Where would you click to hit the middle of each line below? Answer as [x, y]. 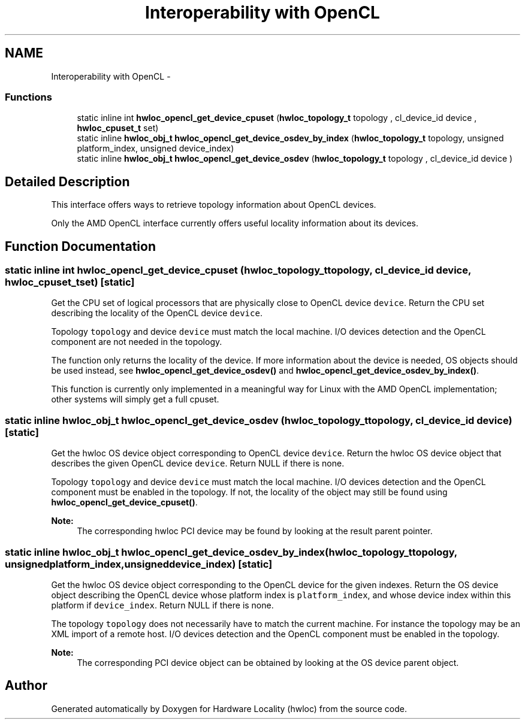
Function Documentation [80, 246]
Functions [28, 97]
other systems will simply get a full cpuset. [135, 399]
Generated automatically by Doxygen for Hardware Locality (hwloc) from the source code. [229, 708]
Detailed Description [67, 181]
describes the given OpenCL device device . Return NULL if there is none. [198, 464]
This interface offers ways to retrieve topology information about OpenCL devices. [214, 205]
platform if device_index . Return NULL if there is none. [162, 605]
